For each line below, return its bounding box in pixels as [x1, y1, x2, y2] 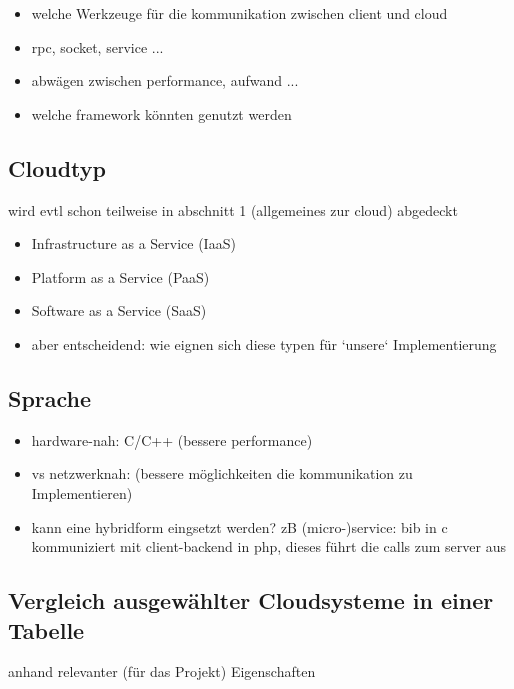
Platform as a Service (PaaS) [31, 266, 210, 287]
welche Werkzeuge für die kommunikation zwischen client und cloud [31, 3, 448, 23]
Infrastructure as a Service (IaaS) [31, 233, 236, 254]
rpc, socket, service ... [31, 36, 164, 57]
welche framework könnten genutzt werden [31, 103, 292, 124]
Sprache [8, 382, 92, 413]
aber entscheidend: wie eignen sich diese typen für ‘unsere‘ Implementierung [31, 333, 497, 354]
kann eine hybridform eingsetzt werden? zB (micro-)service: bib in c [31, 516, 448, 537]
